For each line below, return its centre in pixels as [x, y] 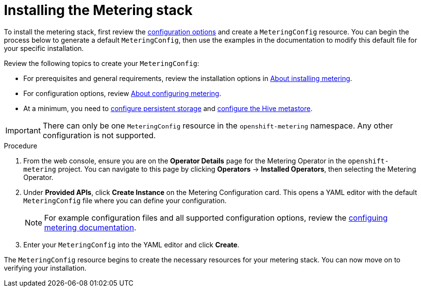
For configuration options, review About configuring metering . [122, 93]
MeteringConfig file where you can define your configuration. [125, 200]
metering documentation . [90, 227]
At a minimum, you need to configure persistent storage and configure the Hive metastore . [168, 108]
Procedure [21, 145]
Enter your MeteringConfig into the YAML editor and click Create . [131, 244]
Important [23, 130]
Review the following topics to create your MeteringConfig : [102, 63]
